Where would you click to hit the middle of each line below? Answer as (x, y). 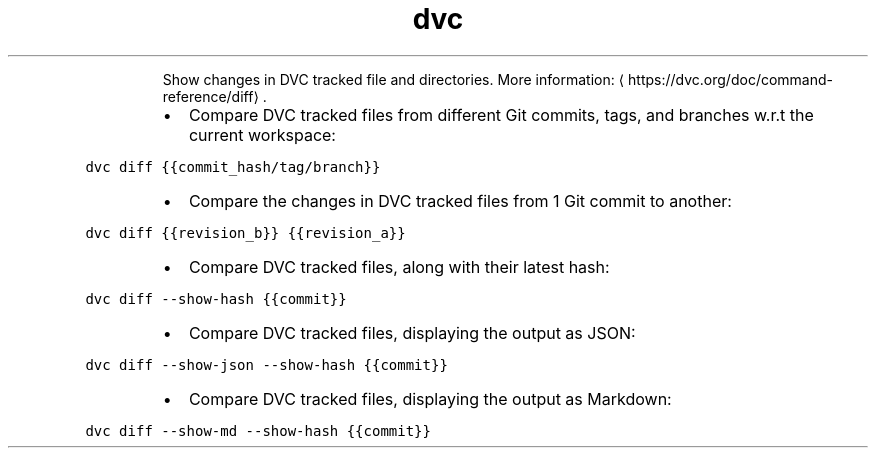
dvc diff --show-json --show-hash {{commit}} (266, 364)
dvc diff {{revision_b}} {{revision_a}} (245, 232)
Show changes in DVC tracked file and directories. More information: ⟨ (393, 79)
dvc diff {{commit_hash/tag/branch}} (233, 166)
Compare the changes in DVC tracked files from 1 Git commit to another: (460, 200)
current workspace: (262, 134)
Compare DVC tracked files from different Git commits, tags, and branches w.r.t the (501, 114)
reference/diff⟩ (210, 96)
